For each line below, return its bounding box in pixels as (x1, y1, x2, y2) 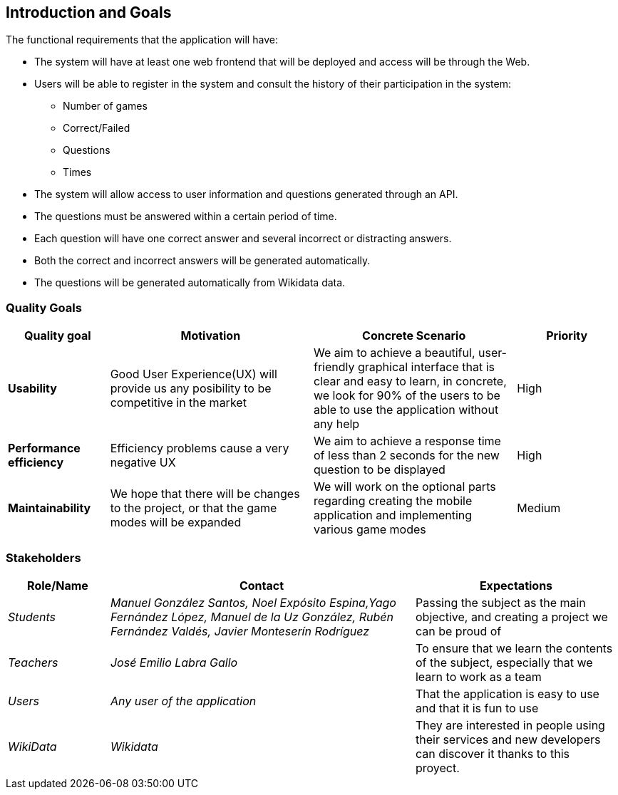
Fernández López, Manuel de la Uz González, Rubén (110, 609, 393, 624)
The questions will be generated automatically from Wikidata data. (34, 276, 346, 289)
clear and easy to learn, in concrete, (313, 374, 507, 389)
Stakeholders (6, 550, 81, 565)
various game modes (313, 522, 426, 537)
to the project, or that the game (110, 501, 277, 516)
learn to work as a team (415, 669, 542, 684)
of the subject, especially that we (415, 655, 593, 670)
